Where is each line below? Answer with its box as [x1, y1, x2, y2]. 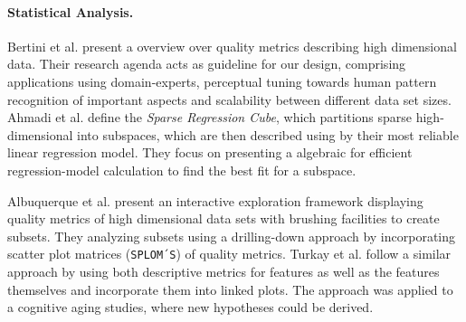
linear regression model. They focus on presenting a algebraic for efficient [7, 143, 413, 162]
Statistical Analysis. [7, 2, 134, 21]
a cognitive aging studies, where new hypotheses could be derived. [7, 298, 374, 317]
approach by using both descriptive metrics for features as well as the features [7, 261, 440, 280]
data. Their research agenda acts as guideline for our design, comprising [7, 54, 406, 73]
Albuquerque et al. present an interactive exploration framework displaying [7, 191, 423, 210]
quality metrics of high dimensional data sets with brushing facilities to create [7, 209, 440, 228]
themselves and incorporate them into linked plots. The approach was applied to [7, 279, 453, 298]
